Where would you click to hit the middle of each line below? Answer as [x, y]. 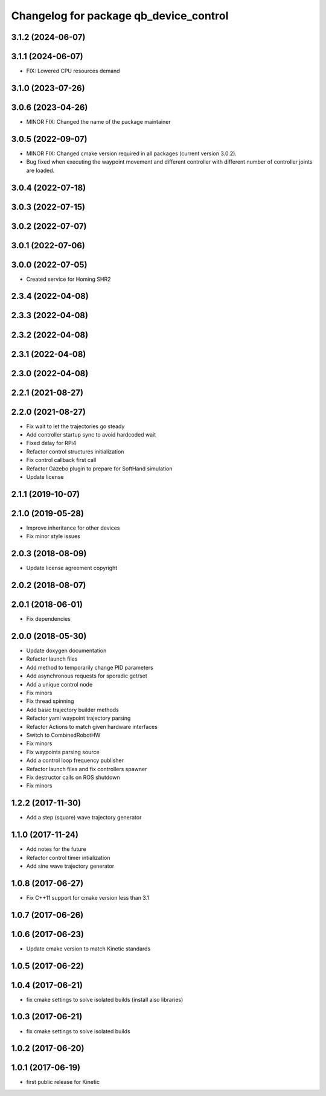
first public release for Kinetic [63, 1082]
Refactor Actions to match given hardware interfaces [92, 726]
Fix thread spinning [50, 701]
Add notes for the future [56, 849]
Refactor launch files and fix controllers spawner [87, 769]
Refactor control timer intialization [68, 857]
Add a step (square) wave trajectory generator [84, 818]
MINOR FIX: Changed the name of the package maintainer [99, 122]
